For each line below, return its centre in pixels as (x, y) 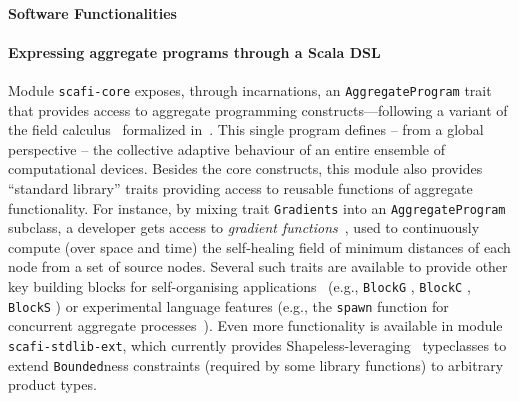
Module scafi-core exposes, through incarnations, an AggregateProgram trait (250, 89)
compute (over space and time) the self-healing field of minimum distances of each (259, 246)
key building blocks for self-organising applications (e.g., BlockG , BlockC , (239, 286)
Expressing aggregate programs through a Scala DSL (194, 51)
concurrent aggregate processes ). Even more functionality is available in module (255, 325)
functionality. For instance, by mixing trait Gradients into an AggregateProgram (257, 207)
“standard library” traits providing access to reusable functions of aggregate (240, 188)
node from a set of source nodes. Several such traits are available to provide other (258, 266)
